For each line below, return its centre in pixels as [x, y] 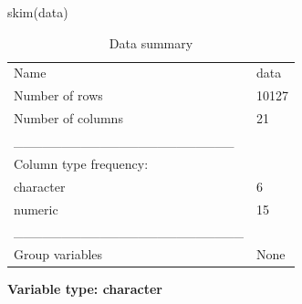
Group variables [58, 254]
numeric [36, 209]
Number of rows [58, 95]
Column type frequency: [81, 163]
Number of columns [68, 118]
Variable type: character [85, 289]
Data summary [151, 42]
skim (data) [38, 12]
